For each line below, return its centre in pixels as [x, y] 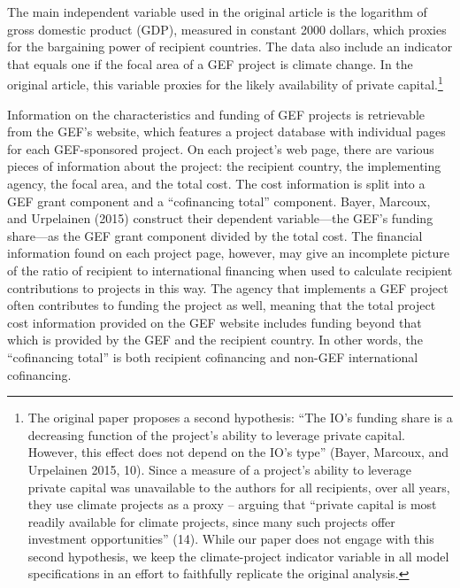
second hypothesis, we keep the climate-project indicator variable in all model [238, 556]
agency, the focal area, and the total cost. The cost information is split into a [216, 183]
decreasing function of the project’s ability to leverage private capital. [216, 434]
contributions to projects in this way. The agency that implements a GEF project [228, 287]
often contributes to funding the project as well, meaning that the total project [222, 305]
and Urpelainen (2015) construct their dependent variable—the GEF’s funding [220, 218]
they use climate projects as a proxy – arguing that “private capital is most [232, 504]
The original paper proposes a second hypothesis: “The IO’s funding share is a [240, 418]
